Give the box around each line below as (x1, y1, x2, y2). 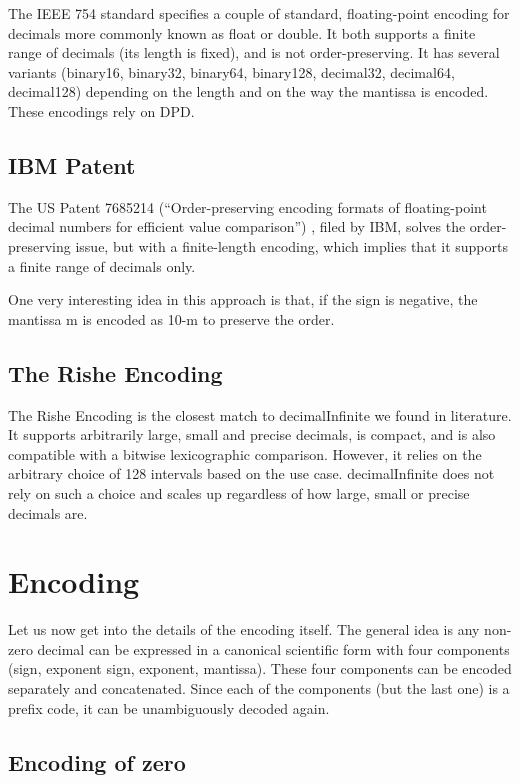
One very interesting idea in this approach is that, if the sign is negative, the (8, 289, 478, 310)
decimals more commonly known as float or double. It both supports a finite (8, 22, 476, 43)
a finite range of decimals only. (8, 255, 196, 276)
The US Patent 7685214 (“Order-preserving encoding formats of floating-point (8, 196, 487, 217)
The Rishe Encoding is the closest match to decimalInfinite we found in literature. (8, 404, 512, 425)
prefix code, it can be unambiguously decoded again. (8, 697, 330, 718)
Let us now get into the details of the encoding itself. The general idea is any (8, 619, 480, 640)
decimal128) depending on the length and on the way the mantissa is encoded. (8, 81, 489, 102)
